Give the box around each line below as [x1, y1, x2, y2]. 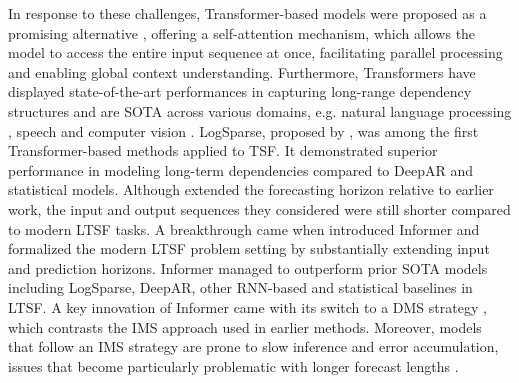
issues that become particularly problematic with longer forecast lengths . [8, 355, 459, 376]
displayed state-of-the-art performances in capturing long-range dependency [8, 81, 472, 102]
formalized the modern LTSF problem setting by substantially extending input [8, 238, 490, 259]
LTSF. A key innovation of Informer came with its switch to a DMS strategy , [8, 296, 487, 317]
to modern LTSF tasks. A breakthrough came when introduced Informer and [8, 218, 480, 239]
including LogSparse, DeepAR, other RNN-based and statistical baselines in [8, 277, 473, 298]
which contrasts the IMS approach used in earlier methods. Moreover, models [8, 316, 482, 337]
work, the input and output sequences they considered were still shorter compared [8, 198, 511, 219]
